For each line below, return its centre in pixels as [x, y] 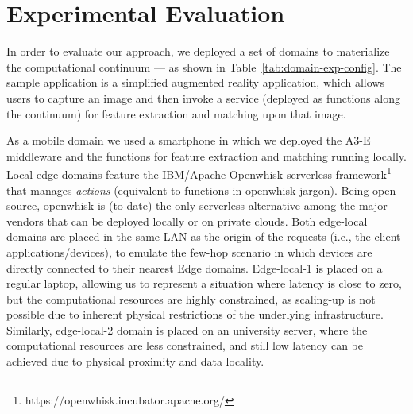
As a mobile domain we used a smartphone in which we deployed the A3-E [189, 140]
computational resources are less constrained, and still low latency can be [185, 345]
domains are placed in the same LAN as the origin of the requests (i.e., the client [204, 236]
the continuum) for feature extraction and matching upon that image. [176, 113]
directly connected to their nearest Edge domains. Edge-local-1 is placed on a [195, 267]
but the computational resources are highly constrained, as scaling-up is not [191, 298]
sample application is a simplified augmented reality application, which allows [195, 82]
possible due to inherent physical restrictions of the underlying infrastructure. [195, 314]
